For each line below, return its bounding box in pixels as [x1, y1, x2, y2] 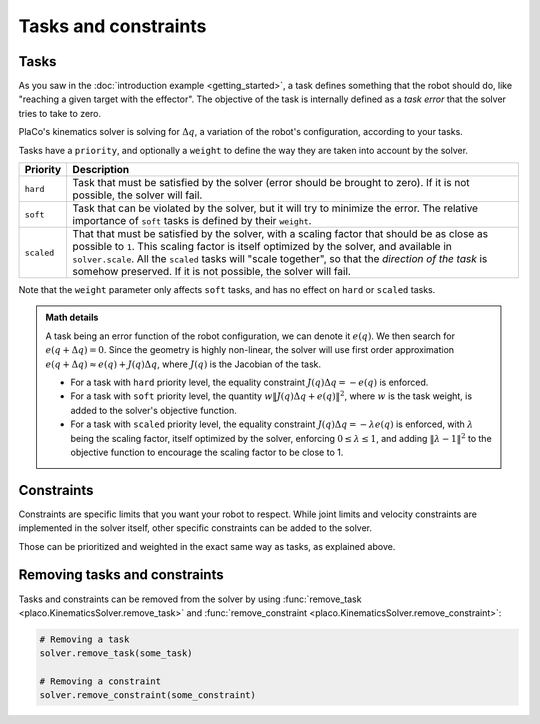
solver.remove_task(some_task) [39, 648, 194, 659]
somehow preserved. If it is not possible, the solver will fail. [72, 265, 352, 279]
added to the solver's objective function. [70, 404, 237, 416]
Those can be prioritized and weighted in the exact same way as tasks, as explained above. [18, 540, 396, 552]
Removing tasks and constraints [18, 566, 224, 584]
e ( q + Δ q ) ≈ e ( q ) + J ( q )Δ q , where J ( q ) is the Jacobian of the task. [45, 358, 322, 370]
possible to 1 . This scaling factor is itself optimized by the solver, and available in [72, 240, 452, 254]
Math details [45, 311, 99, 324]
